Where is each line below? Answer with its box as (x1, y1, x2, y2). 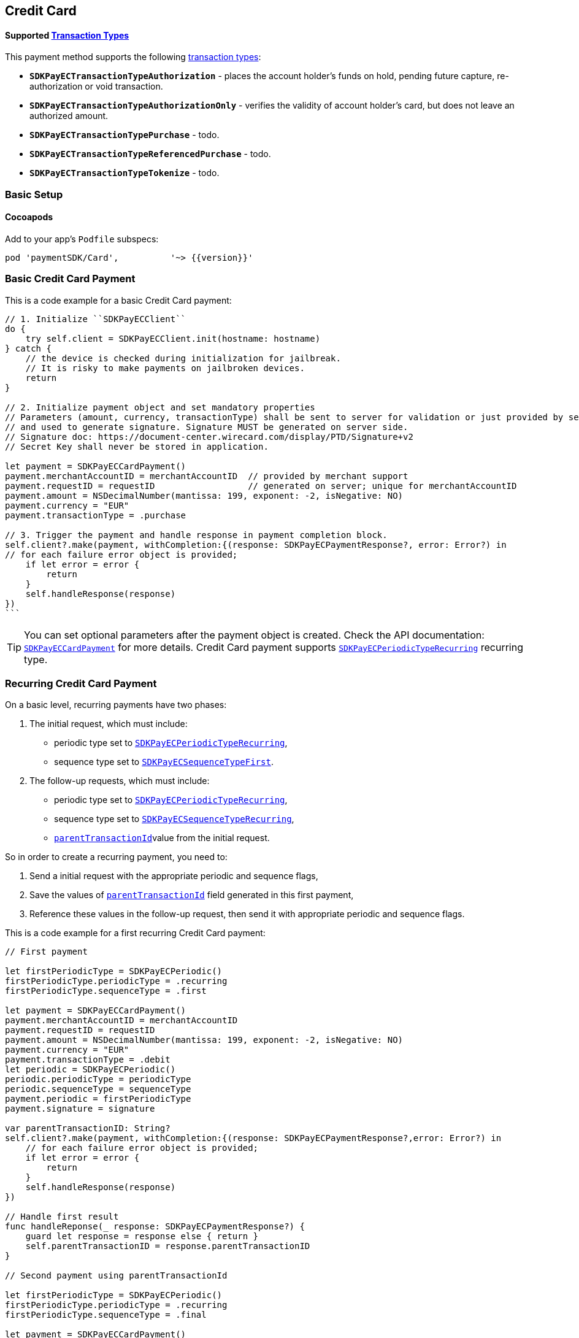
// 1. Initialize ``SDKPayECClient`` (5, 313, 186, 324)
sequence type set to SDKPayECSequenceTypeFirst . (54, 756, 274, 767)
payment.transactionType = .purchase (5, 510, 186, 520)
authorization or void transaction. (29, 81, 163, 92)
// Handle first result (5, 1212, 119, 1222)
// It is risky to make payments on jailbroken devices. (25, 363, 305, 373)
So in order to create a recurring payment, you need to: (5, 852, 228, 863)
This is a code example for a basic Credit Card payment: (5, 294, 232, 306)
